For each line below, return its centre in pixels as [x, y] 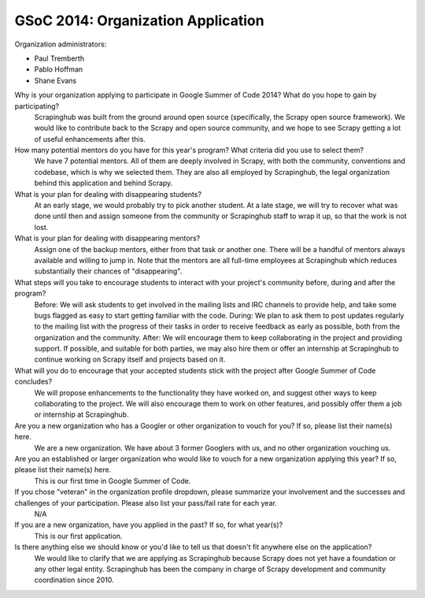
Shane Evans [55, 80]
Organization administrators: [61, 44]
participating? [37, 106]
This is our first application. [78, 536]
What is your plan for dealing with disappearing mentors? [107, 238]
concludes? [33, 381]
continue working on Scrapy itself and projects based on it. [130, 359]
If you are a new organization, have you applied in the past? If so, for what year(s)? [149, 525]
